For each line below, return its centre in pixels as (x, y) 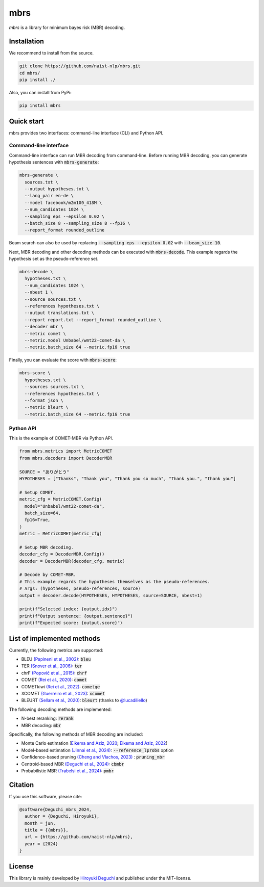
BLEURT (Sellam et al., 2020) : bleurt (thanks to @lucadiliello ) (84, 700)
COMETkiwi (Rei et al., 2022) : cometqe (61, 686)
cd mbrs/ (30, 73)
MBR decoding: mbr (41, 725)
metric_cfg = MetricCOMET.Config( (61, 499)
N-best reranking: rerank (47, 718)
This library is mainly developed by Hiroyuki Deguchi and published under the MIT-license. (100, 878)
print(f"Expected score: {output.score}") (71, 623)
